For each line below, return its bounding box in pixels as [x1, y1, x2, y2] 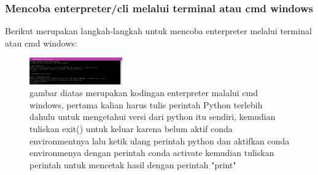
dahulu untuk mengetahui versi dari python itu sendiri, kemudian [29, 110, 276, 123]
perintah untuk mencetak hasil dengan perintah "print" [29, 158, 236, 171]
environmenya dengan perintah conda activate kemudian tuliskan [29, 146, 274, 159]
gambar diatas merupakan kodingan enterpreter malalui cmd [29, 86, 258, 99]
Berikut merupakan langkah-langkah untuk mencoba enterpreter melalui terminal [5, 24, 312, 37]
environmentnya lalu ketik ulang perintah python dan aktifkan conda [29, 134, 290, 147]
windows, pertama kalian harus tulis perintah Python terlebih [29, 98, 263, 111]
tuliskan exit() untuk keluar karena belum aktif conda [29, 122, 233, 135]
